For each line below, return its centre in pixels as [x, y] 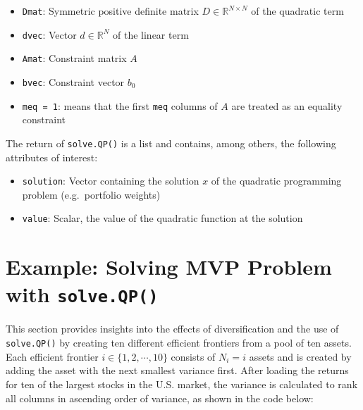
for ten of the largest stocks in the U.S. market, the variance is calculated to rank [182, 384]
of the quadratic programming [276, 181]
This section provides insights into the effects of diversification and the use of [172, 329]
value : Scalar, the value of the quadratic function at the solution [162, 218]
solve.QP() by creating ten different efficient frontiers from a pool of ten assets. [179, 343]
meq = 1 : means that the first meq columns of [120, 105]
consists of [193, 356]
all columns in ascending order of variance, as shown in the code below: [160, 398]
